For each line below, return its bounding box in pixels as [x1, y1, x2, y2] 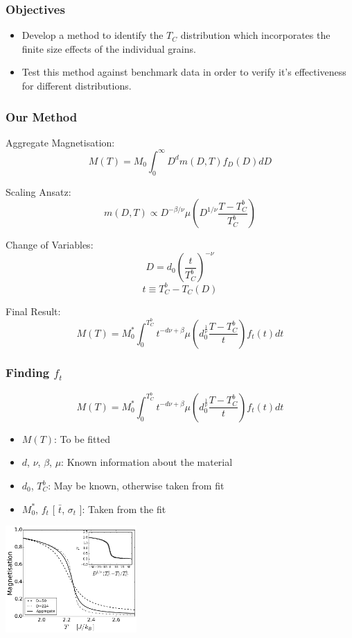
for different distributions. [21, 78, 132, 92]
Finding [6, 364, 50, 381]
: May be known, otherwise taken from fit [48, 478, 225, 493]
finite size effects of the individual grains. [21, 41, 196, 56]
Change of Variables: [6, 237, 94, 252]
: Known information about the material [61, 455, 233, 469]
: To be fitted [54, 431, 110, 446]
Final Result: [6, 303, 61, 318]
